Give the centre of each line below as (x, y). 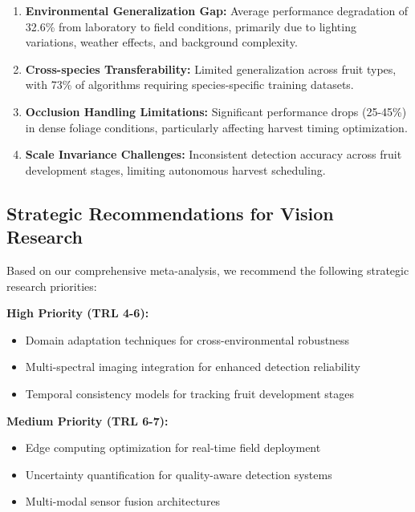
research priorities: (52, 286)
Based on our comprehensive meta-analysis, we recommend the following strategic (208, 270)
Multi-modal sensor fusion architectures (123, 501)
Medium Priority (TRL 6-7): (87, 420)
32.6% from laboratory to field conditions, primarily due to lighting (191, 26)
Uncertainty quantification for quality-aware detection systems (179, 474)
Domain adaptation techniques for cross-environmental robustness (187, 339)
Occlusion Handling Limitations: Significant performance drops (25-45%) (216, 111)
